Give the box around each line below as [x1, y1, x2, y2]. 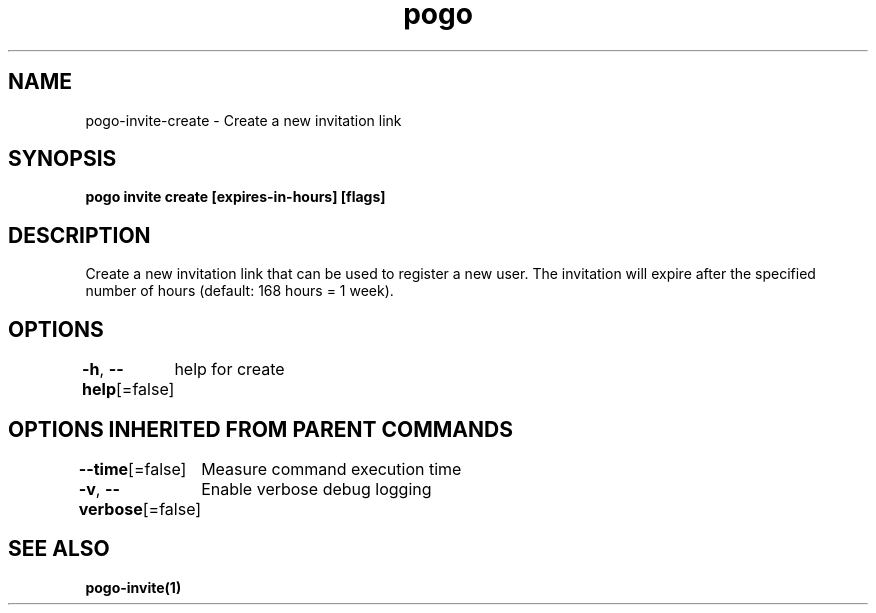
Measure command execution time [201, 458, 462, 479]
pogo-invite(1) [85, 578, 182, 596]
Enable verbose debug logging [201, 478, 432, 499]
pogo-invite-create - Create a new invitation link [85, 111, 402, 129]
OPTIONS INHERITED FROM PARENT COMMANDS [8, 416, 513, 442]
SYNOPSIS [8, 146, 117, 172]
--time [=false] [78, 458, 187, 479]
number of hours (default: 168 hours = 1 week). [85, 282, 394, 300]
